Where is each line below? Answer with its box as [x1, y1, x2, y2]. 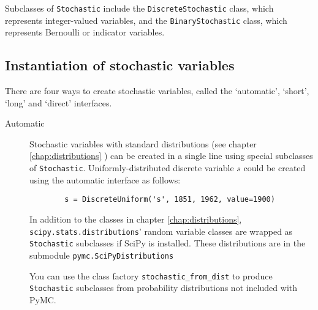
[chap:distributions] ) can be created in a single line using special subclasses [29, 149, 313, 162]
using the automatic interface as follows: [29, 173, 181, 186]
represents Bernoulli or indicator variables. [5, 26, 165, 39]
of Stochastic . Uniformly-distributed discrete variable [29, 161, 234, 174]
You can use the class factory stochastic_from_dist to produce [29, 269, 273, 282]
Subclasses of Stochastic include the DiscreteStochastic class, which [5, 2, 274, 14]
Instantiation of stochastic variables [5, 56, 235, 75]
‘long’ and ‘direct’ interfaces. [5, 96, 112, 109]
